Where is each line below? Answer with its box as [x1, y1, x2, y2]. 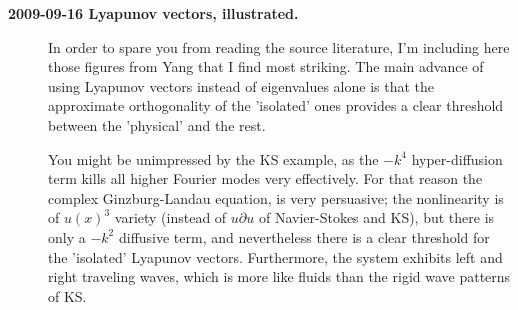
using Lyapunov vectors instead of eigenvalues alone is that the [48, 75, 434, 96]
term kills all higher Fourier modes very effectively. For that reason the [48, 168, 483, 189]
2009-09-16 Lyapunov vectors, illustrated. [8, 3, 299, 23]
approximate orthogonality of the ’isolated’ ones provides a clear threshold [48, 95, 504, 116]
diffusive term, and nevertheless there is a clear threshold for [118, 226, 490, 247]
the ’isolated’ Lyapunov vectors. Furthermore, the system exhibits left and [48, 246, 503, 267]
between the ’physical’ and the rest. [48, 114, 266, 135]
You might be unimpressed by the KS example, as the [48, 148, 379, 169]
